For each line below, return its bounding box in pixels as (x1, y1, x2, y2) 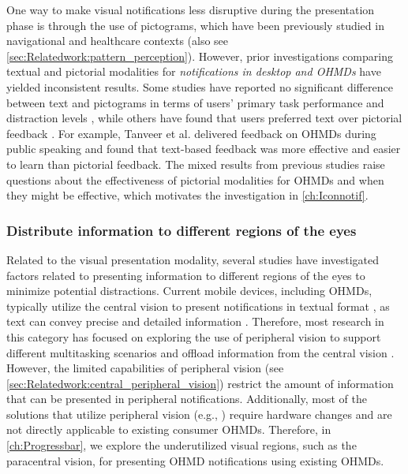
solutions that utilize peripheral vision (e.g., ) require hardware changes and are (6, 405, 392, 422)
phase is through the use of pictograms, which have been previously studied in (6, 17, 384, 33)
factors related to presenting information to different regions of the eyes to (6, 267, 365, 283)
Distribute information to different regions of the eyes (6, 220, 357, 240)
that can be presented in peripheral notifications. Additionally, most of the (6, 390, 367, 407)
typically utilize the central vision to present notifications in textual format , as (6, 297, 390, 314)
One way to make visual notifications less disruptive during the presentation (6, 2, 375, 17)
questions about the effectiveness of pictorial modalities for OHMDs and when (6, 171, 384, 188)
